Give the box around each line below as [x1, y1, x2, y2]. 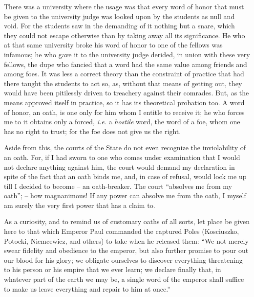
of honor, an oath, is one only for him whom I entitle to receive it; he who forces [4, 107, 245, 117]
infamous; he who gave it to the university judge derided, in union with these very [4, 49, 250, 59]
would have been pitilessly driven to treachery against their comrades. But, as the [4, 88, 249, 98]
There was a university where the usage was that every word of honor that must [4, 1, 244, 11]
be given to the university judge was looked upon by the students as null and [4, 11, 235, 21]
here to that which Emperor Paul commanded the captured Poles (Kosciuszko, [4, 226, 239, 236]
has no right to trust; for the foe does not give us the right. [4, 126, 181, 136]
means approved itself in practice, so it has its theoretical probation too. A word [4, 97, 245, 107]
